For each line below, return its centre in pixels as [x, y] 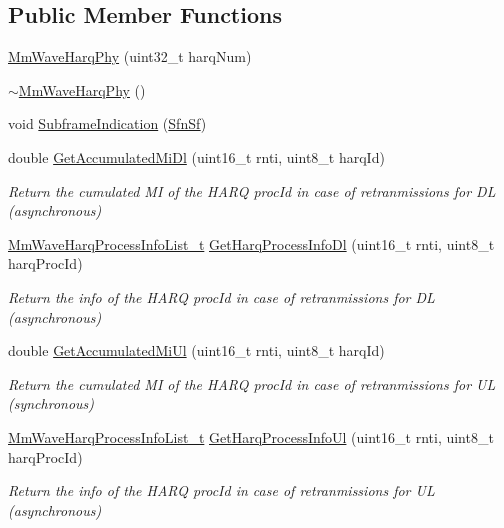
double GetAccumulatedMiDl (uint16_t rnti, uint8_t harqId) [196, 156]
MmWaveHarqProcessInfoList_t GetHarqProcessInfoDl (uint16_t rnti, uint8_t [251, 243]
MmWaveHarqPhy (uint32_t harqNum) [130, 56]
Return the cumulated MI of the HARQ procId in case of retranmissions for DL [252, 190]
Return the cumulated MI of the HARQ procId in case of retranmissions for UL [252, 383]
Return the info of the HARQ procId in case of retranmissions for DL [221, 296]
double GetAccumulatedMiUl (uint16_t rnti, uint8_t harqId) [196, 350]
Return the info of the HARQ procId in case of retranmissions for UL [221, 490]
